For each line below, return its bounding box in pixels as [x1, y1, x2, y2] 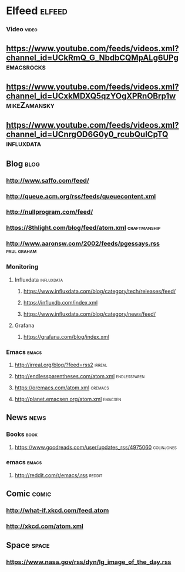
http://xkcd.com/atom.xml [6, 523, 84, 531]
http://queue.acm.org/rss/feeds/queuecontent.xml [6, 192, 156, 200]
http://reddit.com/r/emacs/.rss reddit [14, 471, 103, 478]
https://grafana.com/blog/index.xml [23, 333, 110, 340]
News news [6, 412, 46, 422]
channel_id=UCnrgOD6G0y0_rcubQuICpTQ [6, 130, 169, 140]
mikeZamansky [6, 100, 55, 110]
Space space [6, 540, 50, 550]
